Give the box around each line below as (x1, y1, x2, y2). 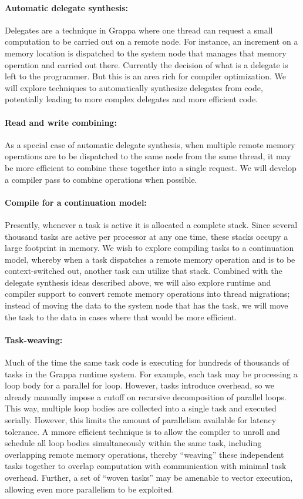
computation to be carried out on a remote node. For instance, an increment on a (5, 35, 298, 48)
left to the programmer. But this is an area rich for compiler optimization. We (5, 70, 286, 82)
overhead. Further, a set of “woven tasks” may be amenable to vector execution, (5, 471, 293, 483)
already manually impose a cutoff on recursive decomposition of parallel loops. (5, 390, 287, 403)
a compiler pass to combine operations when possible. (5, 173, 197, 185)
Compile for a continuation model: (5, 196, 147, 208)
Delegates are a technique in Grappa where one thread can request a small (5, 24, 273, 36)
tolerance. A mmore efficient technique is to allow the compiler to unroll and (5, 425, 280, 437)
